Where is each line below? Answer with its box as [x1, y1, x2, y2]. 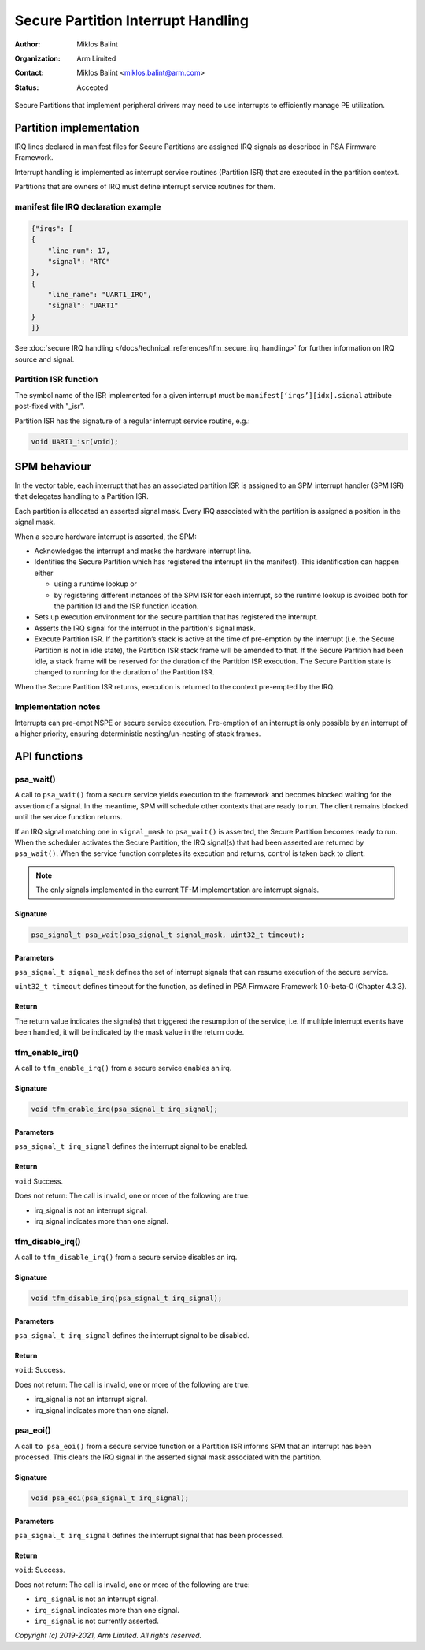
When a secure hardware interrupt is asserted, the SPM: [14, 532, 197, 541]
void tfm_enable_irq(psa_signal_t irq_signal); [31, 1105, 218, 1114]
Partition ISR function [14, 374, 98, 385]
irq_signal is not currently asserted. [34, 1616, 159, 1626]
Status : [14, 83, 39, 92]
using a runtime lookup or [54, 579, 138, 589]
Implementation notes [14, 701, 101, 712]
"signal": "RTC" [47, 257, 110, 266]
